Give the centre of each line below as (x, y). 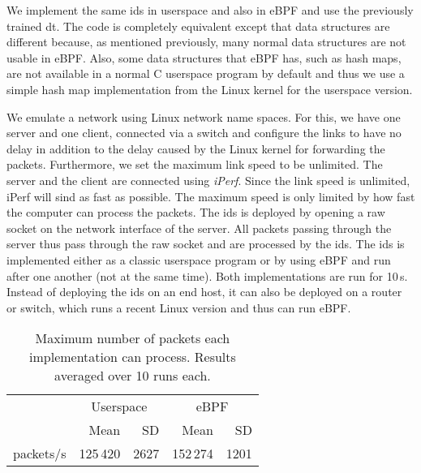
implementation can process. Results (133, 357)
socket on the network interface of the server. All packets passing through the (199, 228)
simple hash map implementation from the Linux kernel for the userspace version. (210, 89)
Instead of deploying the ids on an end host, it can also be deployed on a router (204, 292)
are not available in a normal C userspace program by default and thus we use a (206, 73)
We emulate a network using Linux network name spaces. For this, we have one (204, 116)
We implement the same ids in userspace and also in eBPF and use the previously (210, 10)
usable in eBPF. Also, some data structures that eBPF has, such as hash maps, (204, 57)
